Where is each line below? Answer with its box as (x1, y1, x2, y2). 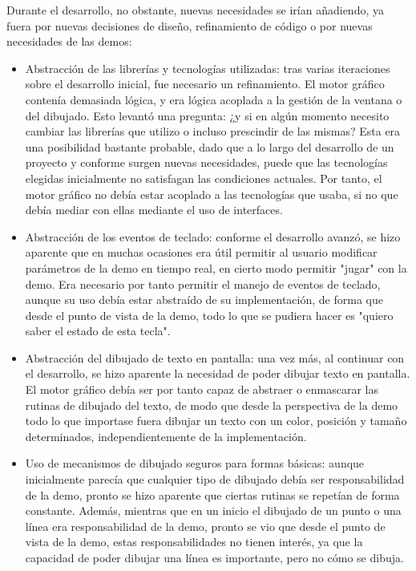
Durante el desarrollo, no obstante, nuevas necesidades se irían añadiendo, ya (6, 2, 384, 18)
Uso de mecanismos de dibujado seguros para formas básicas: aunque (25, 455, 365, 472)
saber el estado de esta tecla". (25, 322, 171, 339)
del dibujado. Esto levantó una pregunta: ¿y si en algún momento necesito (25, 107, 390, 124)
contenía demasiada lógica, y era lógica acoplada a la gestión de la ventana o (25, 91, 402, 107)
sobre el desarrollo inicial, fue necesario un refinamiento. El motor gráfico (25, 75, 385, 92)
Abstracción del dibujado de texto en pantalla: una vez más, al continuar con (25, 349, 405, 366)
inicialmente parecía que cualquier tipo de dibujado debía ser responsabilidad (25, 471, 405, 488)
